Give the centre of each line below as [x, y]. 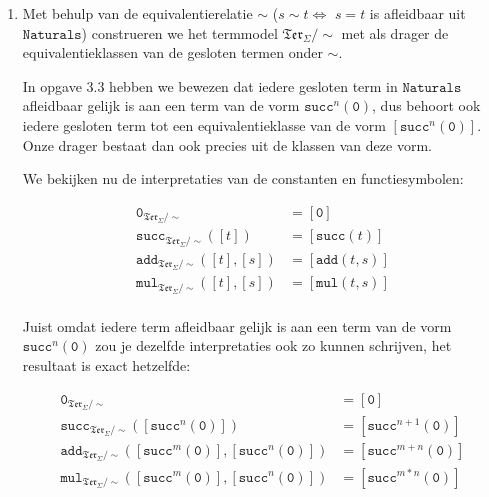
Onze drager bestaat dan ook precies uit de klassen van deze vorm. [227, 144]
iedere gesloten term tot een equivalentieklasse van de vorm [204, 124]
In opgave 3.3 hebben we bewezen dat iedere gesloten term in [210, 85]
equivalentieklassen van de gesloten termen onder [172, 52]
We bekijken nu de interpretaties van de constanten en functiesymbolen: [243, 178]
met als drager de [395, 32]
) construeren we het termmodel [179, 32]
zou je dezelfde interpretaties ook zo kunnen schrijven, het [273, 345]
